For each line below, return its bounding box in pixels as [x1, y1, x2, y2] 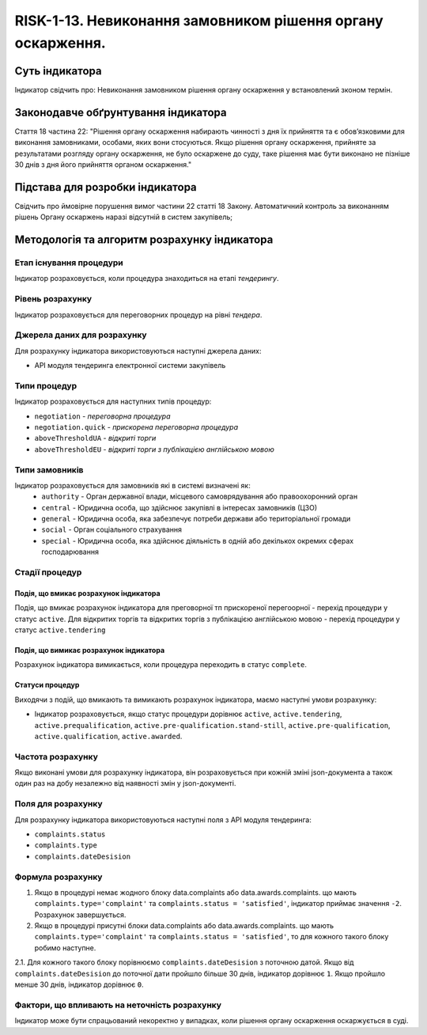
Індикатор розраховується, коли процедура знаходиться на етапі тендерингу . [14, 274, 280, 283]
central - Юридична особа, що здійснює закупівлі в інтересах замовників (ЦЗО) [41, 502, 318, 512]
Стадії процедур [14, 567, 82, 578]
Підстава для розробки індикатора [14, 180, 197, 194]
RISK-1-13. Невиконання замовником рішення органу [14, 12, 384, 29]
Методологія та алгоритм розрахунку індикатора [14, 233, 274, 247]
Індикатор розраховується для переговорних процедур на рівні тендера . [14, 309, 263, 320]
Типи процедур [14, 380, 77, 391]
